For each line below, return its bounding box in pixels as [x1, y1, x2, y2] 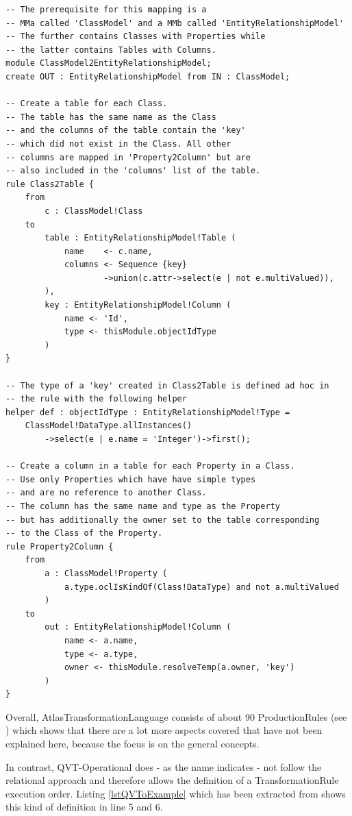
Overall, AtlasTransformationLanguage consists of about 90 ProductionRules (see [5, 709, 347, 724]
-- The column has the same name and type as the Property [5, 501, 280, 511]
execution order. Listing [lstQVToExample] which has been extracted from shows [5, 786, 346, 800]
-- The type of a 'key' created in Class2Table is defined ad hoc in [5, 380, 329, 391]
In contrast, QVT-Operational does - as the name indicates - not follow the [5, 759, 322, 774]
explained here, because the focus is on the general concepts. [5, 737, 260, 751]
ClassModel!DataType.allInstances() [25, 421, 192, 431]
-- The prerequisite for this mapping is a [5, 5, 207, 14]
